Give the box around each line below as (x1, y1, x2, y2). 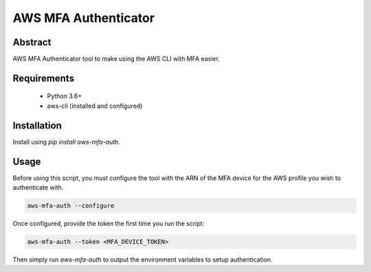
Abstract (12, 36, 52, 48)
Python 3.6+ (47, 92, 82, 100)
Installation (12, 120, 62, 131)
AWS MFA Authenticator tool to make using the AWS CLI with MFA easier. (12, 55, 220, 63)
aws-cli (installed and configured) (47, 102, 143, 110)
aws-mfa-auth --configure (27, 202, 115, 209)
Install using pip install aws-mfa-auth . (12, 137, 120, 146)
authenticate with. (12, 183, 64, 192)
